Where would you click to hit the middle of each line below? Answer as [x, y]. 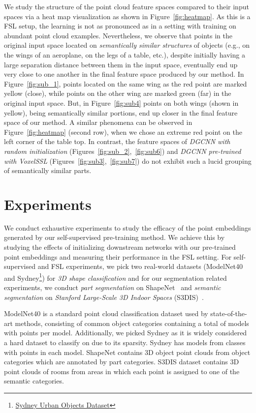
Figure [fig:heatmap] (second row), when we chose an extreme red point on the [123, 132]
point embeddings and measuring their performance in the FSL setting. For [118, 256]
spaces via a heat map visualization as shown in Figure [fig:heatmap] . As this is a [127, 16]
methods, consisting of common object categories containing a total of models [132, 323]
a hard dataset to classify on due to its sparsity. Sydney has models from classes [125, 342]
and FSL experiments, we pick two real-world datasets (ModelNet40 [140, 266]
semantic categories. [34, 381]
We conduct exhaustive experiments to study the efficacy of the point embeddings [128, 227]
